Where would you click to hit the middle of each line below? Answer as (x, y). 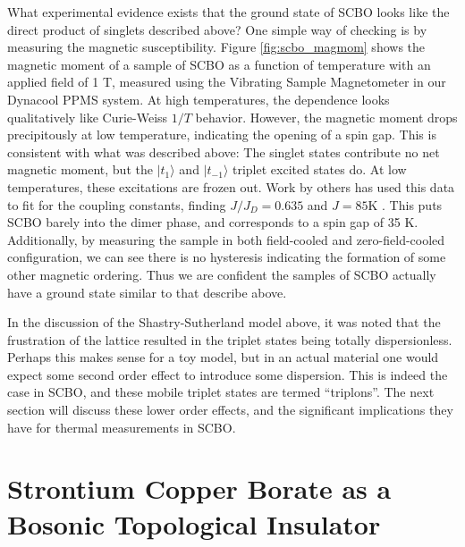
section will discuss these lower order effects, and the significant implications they (230, 410)
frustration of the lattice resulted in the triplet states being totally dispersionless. (230, 339)
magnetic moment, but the (80, 169)
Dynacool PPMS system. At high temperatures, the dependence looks (199, 99)
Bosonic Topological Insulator (194, 523)
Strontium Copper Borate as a (199, 488)
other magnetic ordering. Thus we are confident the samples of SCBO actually (222, 274)
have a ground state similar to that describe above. (147, 292)
